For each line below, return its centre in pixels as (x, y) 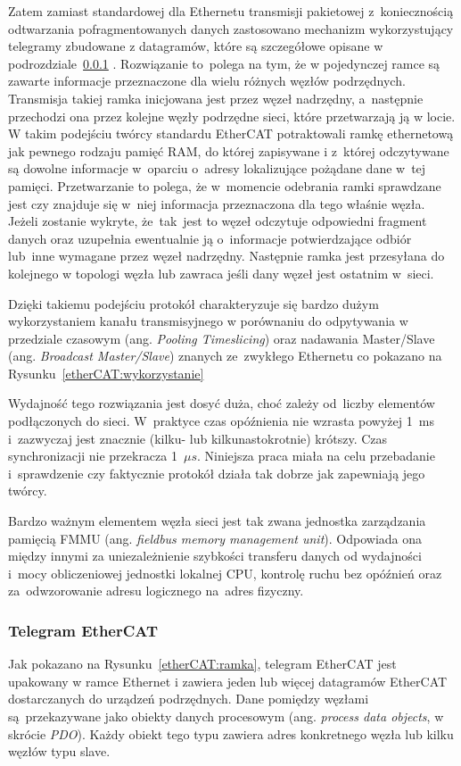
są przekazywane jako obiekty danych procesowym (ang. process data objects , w (226, 716)
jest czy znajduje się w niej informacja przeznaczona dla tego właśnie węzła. (217, 203)
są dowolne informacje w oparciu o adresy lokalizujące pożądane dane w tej (217, 168)
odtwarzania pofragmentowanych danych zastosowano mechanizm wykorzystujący (231, 28)
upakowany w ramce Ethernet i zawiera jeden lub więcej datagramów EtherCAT (228, 681)
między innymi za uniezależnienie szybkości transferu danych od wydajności (215, 556)
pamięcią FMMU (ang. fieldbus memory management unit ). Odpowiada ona (215, 538)
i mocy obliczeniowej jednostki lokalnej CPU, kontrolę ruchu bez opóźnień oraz (225, 573)
